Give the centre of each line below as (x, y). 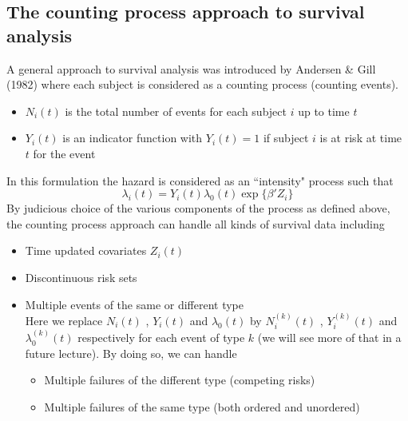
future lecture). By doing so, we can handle (131, 353)
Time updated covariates (86, 250)
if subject (286, 138)
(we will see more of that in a (329, 338)
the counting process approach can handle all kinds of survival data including (196, 223)
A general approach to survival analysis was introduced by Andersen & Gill (191, 68)
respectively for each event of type (161, 338)
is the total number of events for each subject (176, 111)
